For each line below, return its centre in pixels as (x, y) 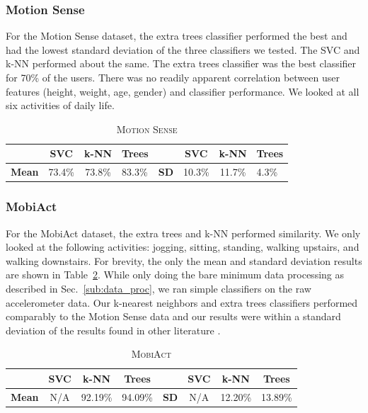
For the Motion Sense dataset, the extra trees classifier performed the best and (177, 36)
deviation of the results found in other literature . (113, 330)
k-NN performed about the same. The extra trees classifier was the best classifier (181, 63)
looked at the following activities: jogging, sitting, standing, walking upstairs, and (183, 247)
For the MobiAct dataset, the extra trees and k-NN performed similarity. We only (183, 233)
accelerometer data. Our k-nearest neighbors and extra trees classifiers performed (182, 302)
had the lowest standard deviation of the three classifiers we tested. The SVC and (183, 49)
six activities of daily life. (60, 105)
